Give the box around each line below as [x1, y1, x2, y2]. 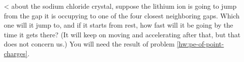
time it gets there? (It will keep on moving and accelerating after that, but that [4, 29, 241, 39]
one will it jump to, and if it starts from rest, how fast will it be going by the [4, 20, 233, 30]
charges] [4, 48, 28, 58]
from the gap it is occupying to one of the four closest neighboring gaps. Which [4, 10, 240, 20]
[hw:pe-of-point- [177, 39, 224, 49]
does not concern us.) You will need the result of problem [4, 39, 175, 49]
